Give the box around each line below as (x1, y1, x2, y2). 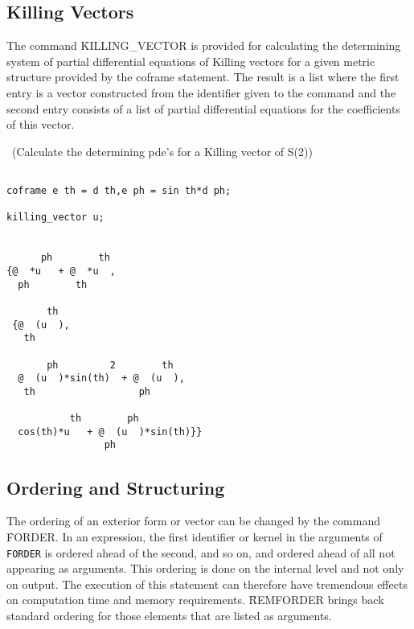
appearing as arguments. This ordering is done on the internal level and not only (6, 560, 404, 577)
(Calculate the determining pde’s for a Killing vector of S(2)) (11, 142, 313, 159)
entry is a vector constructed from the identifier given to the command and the (6, 84, 396, 101)
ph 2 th (47, 359, 174, 371)
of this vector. (6, 116, 75, 133)
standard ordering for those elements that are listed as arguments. (6, 606, 332, 623)
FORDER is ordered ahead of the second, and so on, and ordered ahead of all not (6, 544, 396, 561)
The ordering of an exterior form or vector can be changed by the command (6, 512, 380, 529)
